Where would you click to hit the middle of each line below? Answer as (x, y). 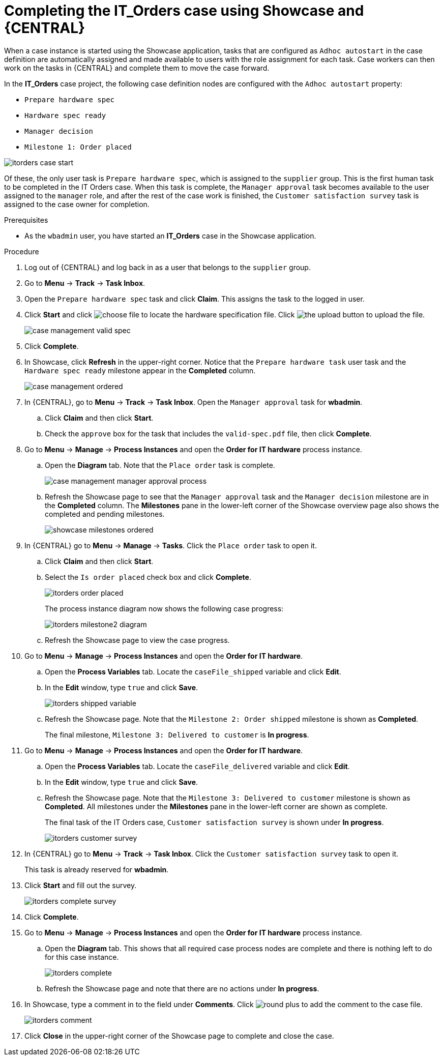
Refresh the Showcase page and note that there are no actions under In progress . (182, 988)
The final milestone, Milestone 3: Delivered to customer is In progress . (177, 734)
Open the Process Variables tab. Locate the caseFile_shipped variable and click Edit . (193, 671)
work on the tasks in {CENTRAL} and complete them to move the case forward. (137, 68)
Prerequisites (26, 220)
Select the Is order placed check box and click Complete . (148, 577)
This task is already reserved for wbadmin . (97, 869)
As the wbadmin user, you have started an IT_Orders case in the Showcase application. (170, 235)
